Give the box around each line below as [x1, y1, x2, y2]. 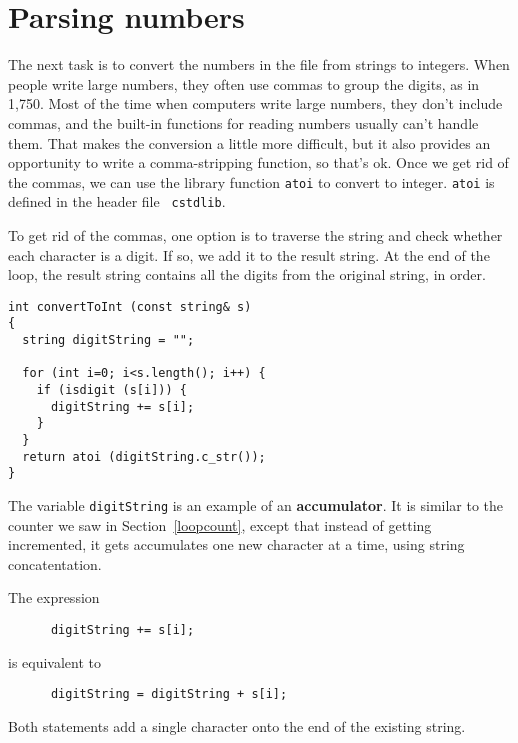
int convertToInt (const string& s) [8, 299, 252, 314]
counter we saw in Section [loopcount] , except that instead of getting [8, 514, 432, 535]
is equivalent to [8, 651, 102, 672]
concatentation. [8, 553, 102, 574]
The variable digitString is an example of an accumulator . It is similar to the [8, 495, 504, 515]
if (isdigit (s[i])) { [36, 383, 187, 398]
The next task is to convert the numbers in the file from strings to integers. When [8, 54, 510, 75]
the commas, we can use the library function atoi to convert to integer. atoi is [8, 171, 495, 192]
